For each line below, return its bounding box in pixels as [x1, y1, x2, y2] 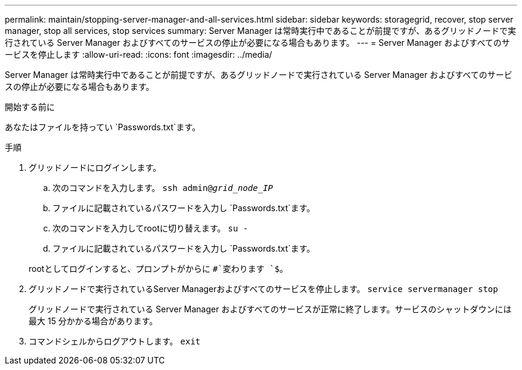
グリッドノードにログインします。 [29, 162, 161, 173]
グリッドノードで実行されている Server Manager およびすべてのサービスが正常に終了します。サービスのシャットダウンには [29, 304, 512, 314]
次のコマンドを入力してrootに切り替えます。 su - [52, 223, 248, 233]
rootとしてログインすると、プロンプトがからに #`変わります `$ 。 [29, 264, 288, 274]
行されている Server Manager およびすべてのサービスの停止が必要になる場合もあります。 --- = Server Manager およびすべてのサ [5, 37, 510, 48]
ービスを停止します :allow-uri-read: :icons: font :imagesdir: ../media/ [5, 49, 272, 59]
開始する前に [5, 102, 55, 112]
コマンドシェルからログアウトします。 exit [29, 336, 201, 346]
